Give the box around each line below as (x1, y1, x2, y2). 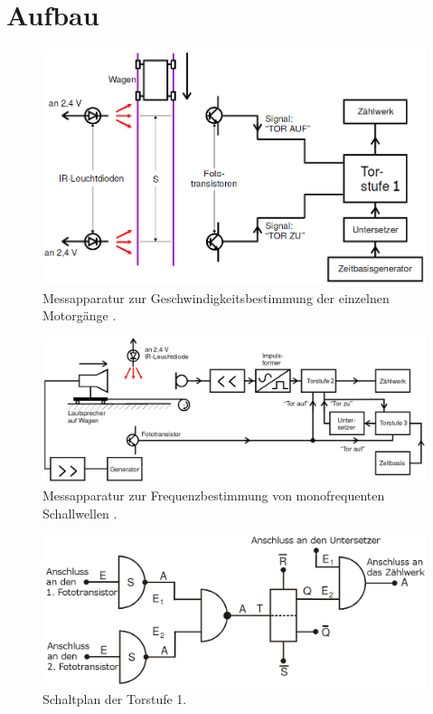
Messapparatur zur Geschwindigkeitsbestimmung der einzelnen (42, 288, 390, 307)
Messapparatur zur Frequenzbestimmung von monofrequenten (42, 486, 385, 505)
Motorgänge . (42, 306, 117, 325)
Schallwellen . (42, 503, 118, 522)
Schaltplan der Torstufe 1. (42, 689, 187, 708)
